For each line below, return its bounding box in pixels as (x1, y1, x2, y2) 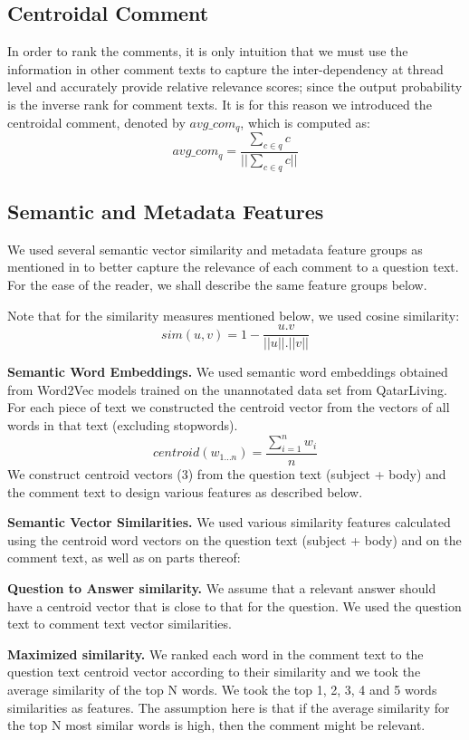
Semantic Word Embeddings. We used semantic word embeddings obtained (7, 362, 448, 381)
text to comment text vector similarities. (7, 614, 232, 633)
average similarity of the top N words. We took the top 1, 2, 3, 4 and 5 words (7, 679, 437, 698)
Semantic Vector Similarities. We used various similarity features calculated (7, 513, 451, 532)
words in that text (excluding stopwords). (7, 416, 238, 435)
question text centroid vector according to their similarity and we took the (7, 662, 421, 681)
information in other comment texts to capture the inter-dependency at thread (7, 59, 444, 78)
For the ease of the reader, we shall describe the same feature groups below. (7, 275, 427, 294)
